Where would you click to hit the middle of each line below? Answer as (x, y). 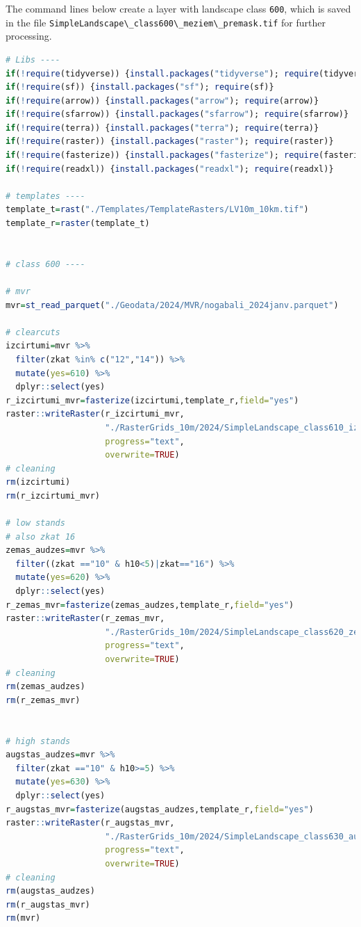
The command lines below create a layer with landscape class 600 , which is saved (178, 8)
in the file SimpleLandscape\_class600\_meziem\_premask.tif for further (166, 22)
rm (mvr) (23, 918)
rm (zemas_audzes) (45, 687)
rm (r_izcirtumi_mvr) (53, 495)
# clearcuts (33, 332)
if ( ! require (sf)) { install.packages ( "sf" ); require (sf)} (140, 87)
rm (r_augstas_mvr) (48, 904)
